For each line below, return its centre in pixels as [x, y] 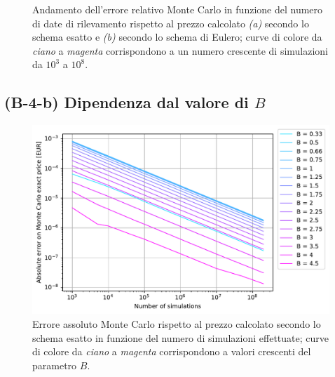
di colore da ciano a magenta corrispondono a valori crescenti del [172, 351]
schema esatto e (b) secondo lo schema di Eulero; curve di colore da [177, 37]
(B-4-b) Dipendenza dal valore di [127, 102]
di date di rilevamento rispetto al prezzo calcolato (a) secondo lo [171, 23]
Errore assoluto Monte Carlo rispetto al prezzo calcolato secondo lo [177, 323]
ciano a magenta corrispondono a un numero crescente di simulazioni [180, 50]
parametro [55, 365]
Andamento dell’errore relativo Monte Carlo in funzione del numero [178, 9]
